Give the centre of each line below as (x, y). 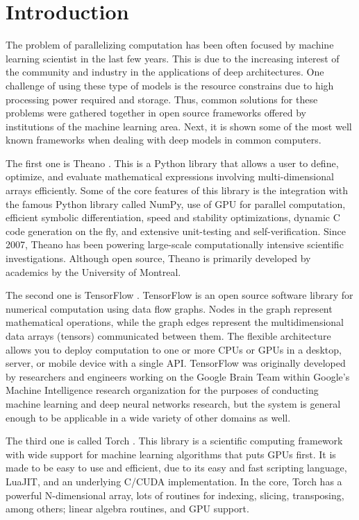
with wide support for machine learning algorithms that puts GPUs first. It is (171, 454)
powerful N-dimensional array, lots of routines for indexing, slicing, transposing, (175, 495)
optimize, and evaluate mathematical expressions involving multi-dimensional (170, 176)
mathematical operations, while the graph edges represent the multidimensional (175, 322)
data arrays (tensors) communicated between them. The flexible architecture (168, 336)
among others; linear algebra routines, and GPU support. (127, 509)
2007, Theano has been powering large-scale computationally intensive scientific (175, 244)
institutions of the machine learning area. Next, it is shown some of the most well (179, 126)
